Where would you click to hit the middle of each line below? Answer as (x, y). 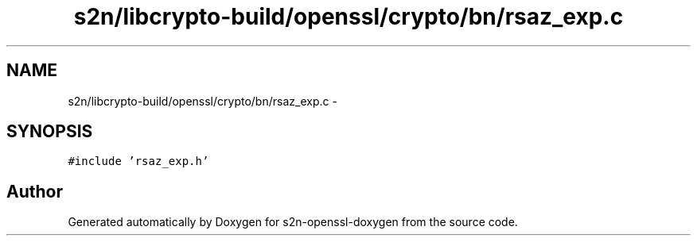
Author (35, 191)
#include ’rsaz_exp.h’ (138, 161)
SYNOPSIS (50, 132)
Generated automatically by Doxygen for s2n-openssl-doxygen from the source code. (293, 222)
